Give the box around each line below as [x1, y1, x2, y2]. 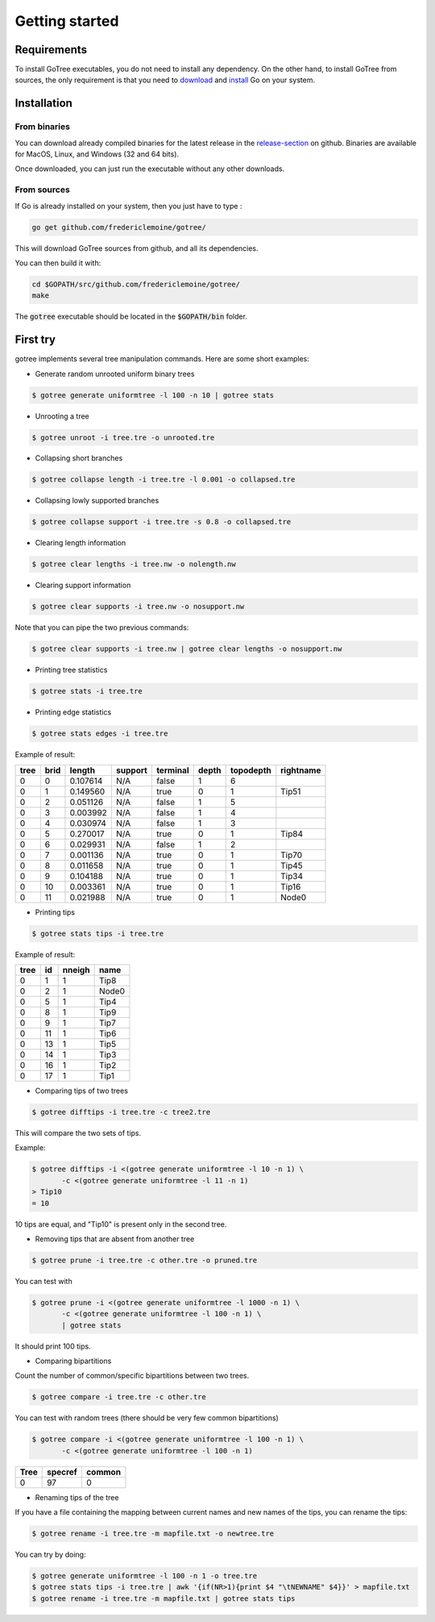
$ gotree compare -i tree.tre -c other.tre [31, 1392, 207, 1402]
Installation [14, 97, 72, 110]
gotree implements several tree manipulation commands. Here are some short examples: [14, 354, 310, 364]
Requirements [14, 43, 88, 56]
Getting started [14, 12, 119, 30]
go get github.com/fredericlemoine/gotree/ [31, 223, 207, 231]
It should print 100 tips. [14, 1341, 92, 1351]
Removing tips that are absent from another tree [35, 1234, 195, 1244]
